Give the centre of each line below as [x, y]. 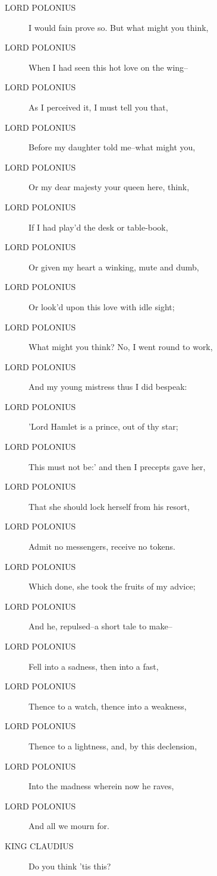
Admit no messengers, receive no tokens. [102, 546]
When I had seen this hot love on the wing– [108, 67]
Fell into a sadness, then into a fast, [94, 666]
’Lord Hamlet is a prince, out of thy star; [103, 426]
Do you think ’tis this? [70, 866]
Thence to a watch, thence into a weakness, [108, 706]
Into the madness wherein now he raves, [101, 786]
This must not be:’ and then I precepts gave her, [117, 466]
